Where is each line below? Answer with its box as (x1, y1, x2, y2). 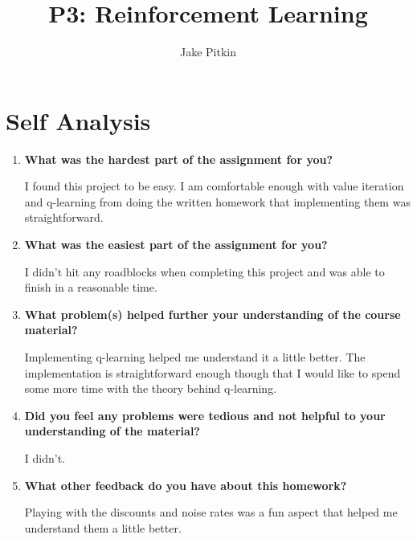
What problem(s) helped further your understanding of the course (24, 305, 401, 322)
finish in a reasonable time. (24, 279, 157, 296)
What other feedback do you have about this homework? (24, 476, 347, 493)
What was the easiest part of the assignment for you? (24, 236, 328, 253)
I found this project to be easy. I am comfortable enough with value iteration (24, 178, 404, 194)
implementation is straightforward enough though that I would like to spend (24, 364, 401, 381)
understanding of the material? (24, 423, 200, 439)
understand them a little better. (24, 519, 182, 536)
